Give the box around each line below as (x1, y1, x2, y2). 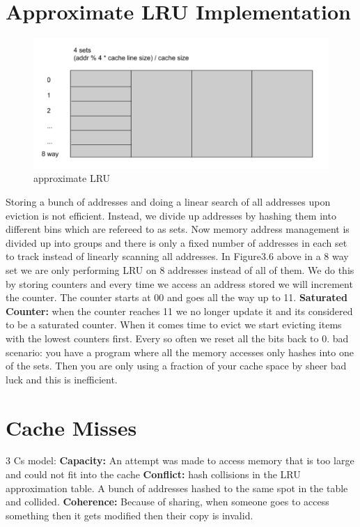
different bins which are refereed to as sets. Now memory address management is (6, 222, 350, 236)
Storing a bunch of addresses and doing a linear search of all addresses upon (6, 194, 331, 209)
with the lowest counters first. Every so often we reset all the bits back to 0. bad (6, 330, 349, 345)
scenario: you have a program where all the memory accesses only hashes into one (6, 344, 354, 359)
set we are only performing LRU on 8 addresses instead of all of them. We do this (6, 263, 354, 277)
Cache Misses (6, 413, 137, 441)
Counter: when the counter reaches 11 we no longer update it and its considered (6, 303, 353, 318)
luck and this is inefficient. (6, 372, 118, 386)
